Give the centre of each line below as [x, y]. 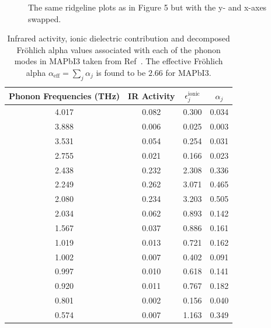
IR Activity [152, 96]
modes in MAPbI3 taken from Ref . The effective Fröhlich [119, 61]
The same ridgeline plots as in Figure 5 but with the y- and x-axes [147, 7]
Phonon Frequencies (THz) [65, 96]
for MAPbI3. [188, 72]
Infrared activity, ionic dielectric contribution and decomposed [119, 38]
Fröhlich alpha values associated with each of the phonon [119, 49]
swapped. [45, 18]
